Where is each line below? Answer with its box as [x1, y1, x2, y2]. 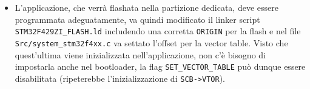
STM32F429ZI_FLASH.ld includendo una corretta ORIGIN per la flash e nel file [15, 25, 301, 37]
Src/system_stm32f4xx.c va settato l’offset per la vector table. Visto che [15, 36, 288, 49]
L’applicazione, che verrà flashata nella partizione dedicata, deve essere [15, 1, 278, 13]
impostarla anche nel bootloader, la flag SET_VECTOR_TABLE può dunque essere [15, 60, 306, 73]
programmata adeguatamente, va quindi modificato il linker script [15, 13, 260, 25]
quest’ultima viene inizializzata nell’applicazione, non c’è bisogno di [15, 48, 266, 61]
